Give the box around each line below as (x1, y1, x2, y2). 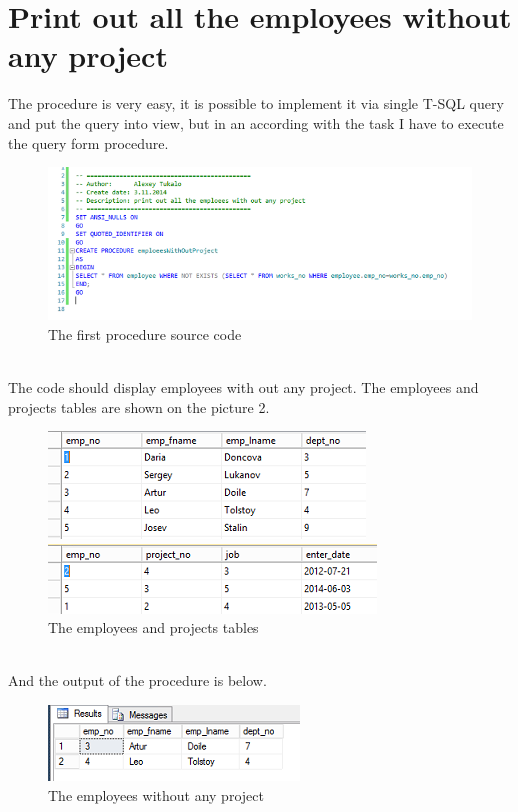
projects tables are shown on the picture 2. (8, 396, 270, 417)
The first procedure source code (48, 323, 242, 344)
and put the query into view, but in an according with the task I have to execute (8, 112, 504, 133)
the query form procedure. (8, 132, 169, 153)
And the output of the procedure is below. (8, 670, 267, 691)
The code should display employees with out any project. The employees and (8, 376, 479, 397)
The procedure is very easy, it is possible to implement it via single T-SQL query (8, 93, 504, 114)
